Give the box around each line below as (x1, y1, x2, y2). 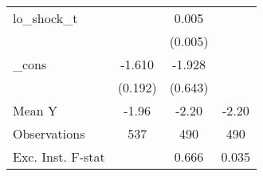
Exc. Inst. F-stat (13, 147, 105, 166)
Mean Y (13, 101, 58, 119)
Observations (13, 124, 85, 143)
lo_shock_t (13, 9, 78, 27)
